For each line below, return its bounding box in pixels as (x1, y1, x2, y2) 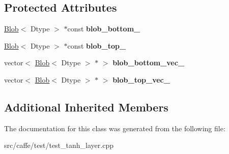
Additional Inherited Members (4, 99, 168, 114)
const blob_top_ (67, 40, 126, 51)
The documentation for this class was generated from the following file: (4, 123, 225, 133)
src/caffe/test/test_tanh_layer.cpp (4, 140, 113, 150)
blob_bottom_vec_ (112, 57, 185, 68)
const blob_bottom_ (67, 23, 140, 34)
